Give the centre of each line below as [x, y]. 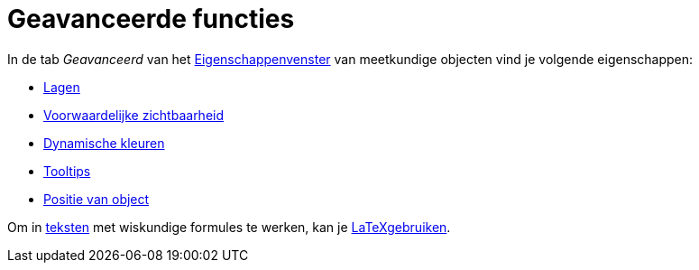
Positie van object [97, 199]
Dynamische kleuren [104, 143]
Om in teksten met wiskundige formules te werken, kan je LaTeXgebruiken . [229, 227]
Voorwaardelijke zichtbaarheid [134, 115]
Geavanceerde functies [151, 19]
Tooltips [67, 171]
